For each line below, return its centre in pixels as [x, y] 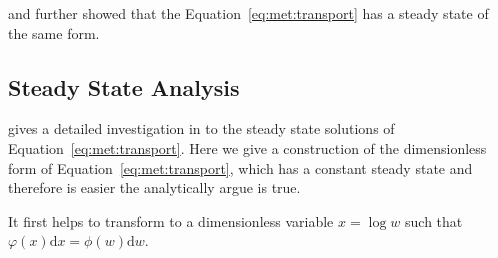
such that [434, 220]
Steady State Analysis [124, 86]
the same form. [54, 32]
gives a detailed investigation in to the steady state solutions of [201, 128]
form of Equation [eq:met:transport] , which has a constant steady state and [240, 167]
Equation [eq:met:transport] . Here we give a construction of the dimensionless [247, 147]
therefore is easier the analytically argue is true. [154, 187]
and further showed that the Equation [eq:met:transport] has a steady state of [248, 13]
